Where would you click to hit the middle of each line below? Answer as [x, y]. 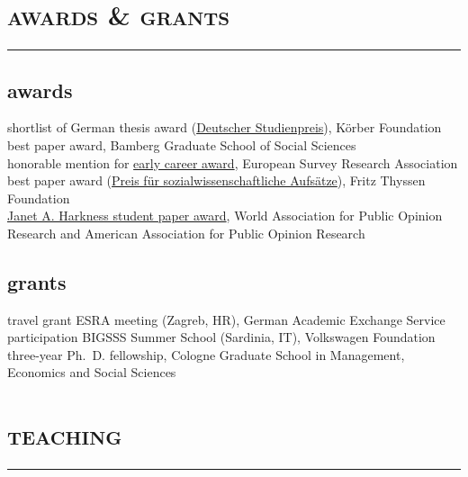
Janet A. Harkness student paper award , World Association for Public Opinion [225, 216]
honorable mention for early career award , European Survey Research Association [233, 162]
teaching [65, 434]
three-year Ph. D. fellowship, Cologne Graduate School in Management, [206, 354]
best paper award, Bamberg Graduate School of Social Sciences [182, 144]
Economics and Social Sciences [92, 372]
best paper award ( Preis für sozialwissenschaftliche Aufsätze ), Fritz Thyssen [216, 180]
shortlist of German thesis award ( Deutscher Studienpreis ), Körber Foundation [225, 127]
